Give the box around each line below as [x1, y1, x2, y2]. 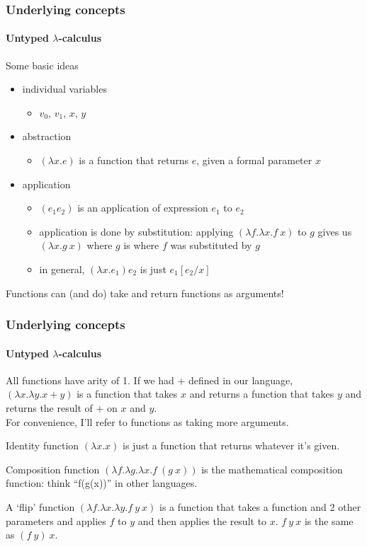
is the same [304, 513, 354, 528]
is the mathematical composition [201, 461, 343, 476]
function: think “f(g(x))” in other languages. [6, 476, 198, 490]
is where [123, 238, 159, 253]
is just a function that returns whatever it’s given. [123, 438, 340, 453]
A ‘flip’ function [6, 499, 75, 514]
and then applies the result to [137, 513, 267, 528]
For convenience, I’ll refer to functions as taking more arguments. [6, 414, 289, 429]
